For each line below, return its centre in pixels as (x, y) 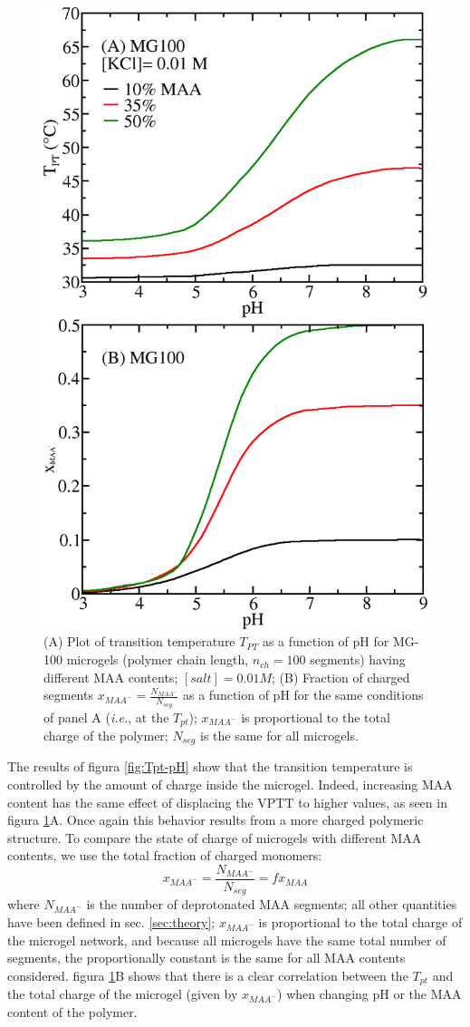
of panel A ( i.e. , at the (106, 717)
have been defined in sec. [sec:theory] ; (111, 922)
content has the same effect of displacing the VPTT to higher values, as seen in (227, 802)
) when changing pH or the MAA (369, 994)
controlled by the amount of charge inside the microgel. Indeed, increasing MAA (230, 784)
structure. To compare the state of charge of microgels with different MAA (215, 837)
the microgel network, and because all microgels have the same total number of (227, 940)
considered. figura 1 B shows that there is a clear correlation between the (208, 975)
